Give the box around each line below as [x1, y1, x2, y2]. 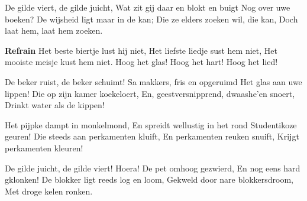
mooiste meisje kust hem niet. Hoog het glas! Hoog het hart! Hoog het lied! [5, 56, 278, 68]
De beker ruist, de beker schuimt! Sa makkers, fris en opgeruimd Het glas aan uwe [5, 75, 302, 87]
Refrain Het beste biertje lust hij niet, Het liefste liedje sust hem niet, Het [5, 44, 277, 56]
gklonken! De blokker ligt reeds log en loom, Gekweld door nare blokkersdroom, [5, 173, 293, 186]
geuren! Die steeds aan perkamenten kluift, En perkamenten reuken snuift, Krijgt [5, 130, 299, 142]
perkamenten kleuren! [5, 141, 83, 154]
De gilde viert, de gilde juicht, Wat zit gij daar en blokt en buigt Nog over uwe [5, 1, 290, 13]
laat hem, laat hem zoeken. [5, 24, 103, 37]
